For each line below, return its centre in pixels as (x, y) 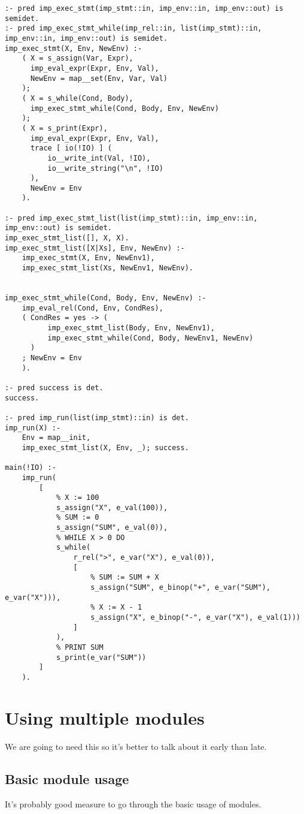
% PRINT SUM (80, 647)
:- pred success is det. (54, 388)
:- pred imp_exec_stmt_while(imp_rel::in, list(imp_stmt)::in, (133, 28)
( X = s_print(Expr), (65, 128)
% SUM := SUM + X (125, 578)
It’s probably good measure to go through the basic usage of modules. (133, 804)
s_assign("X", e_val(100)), (112, 507)
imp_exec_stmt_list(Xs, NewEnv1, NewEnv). (107, 268)
